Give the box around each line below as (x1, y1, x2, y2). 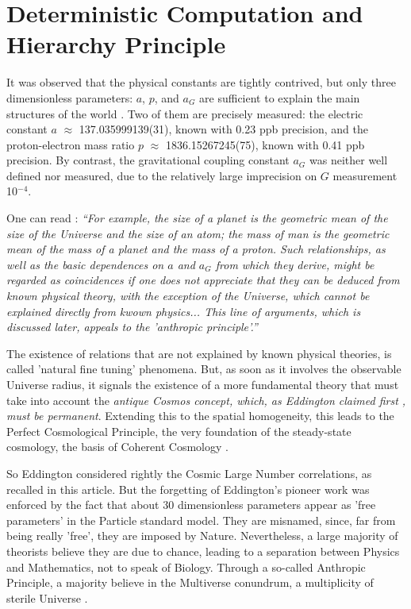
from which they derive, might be (215, 256, 375, 272)
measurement (332, 167, 398, 183)
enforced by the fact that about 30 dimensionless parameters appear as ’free (6, 496, 376, 513)
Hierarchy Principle (6, 28, 226, 60)
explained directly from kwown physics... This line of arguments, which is (6, 303, 361, 319)
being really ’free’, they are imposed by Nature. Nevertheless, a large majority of (6, 527, 398, 544)
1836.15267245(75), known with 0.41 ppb (165, 136, 365, 152)
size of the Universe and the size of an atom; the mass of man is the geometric (6, 225, 390, 241)
